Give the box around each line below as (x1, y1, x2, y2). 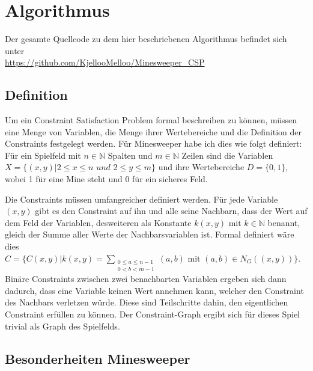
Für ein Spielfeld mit (5, 149, 81, 161)
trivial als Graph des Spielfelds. (5, 319, 120, 332)
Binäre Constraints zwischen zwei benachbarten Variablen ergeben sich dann (5, 272, 287, 285)
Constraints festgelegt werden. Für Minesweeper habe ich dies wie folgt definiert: (5, 137, 302, 150)
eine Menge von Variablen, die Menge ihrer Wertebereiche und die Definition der (5, 125, 302, 138)
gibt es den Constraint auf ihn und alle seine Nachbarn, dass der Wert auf (35, 204, 308, 217)
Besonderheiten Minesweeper (5, 349, 190, 367)
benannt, (267, 216, 300, 228)
